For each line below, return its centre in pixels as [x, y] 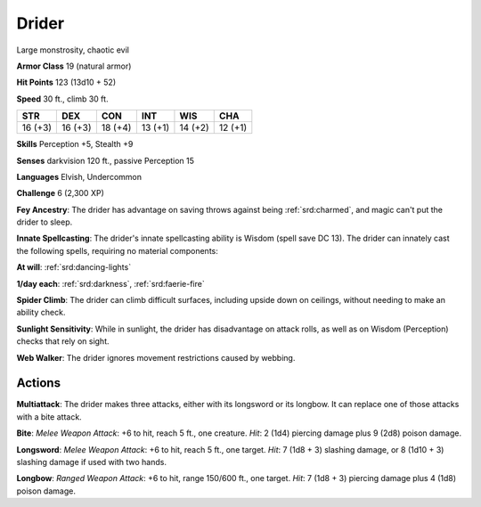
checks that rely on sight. [63, 341]
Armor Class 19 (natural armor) [74, 66]
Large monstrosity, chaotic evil [73, 50]
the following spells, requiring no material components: [117, 250]
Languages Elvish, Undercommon [79, 176]
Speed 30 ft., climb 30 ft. [62, 99]
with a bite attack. [49, 417]
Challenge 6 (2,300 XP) [60, 193]
